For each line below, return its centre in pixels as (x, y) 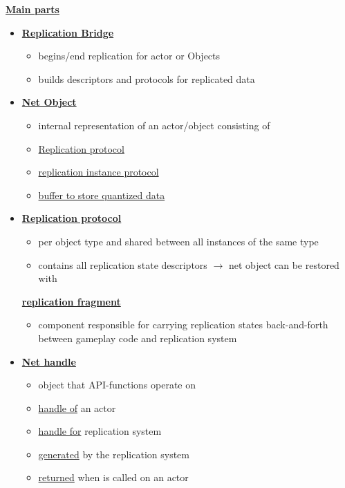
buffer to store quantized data (102, 195)
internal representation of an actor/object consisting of (154, 125)
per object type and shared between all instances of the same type (178, 241)
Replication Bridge (68, 32)
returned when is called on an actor (113, 477)
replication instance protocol (99, 172)
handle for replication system (100, 431)
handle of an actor (77, 407)
